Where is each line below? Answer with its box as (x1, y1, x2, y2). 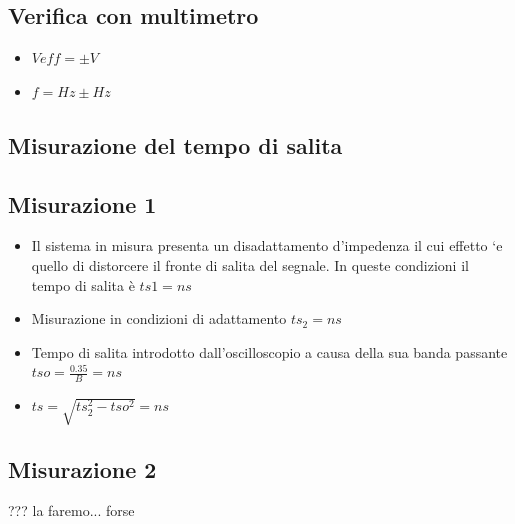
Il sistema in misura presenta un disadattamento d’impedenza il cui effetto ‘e (31, 235, 503, 256)
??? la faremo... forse (8, 500, 135, 521)
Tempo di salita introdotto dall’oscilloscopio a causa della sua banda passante (31, 341, 508, 362)
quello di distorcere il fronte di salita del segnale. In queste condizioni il (31, 254, 469, 275)
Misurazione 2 (8, 453, 157, 484)
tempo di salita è (31, 274, 135, 295)
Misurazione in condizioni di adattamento (31, 308, 287, 329)
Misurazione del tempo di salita (8, 129, 343, 160)
